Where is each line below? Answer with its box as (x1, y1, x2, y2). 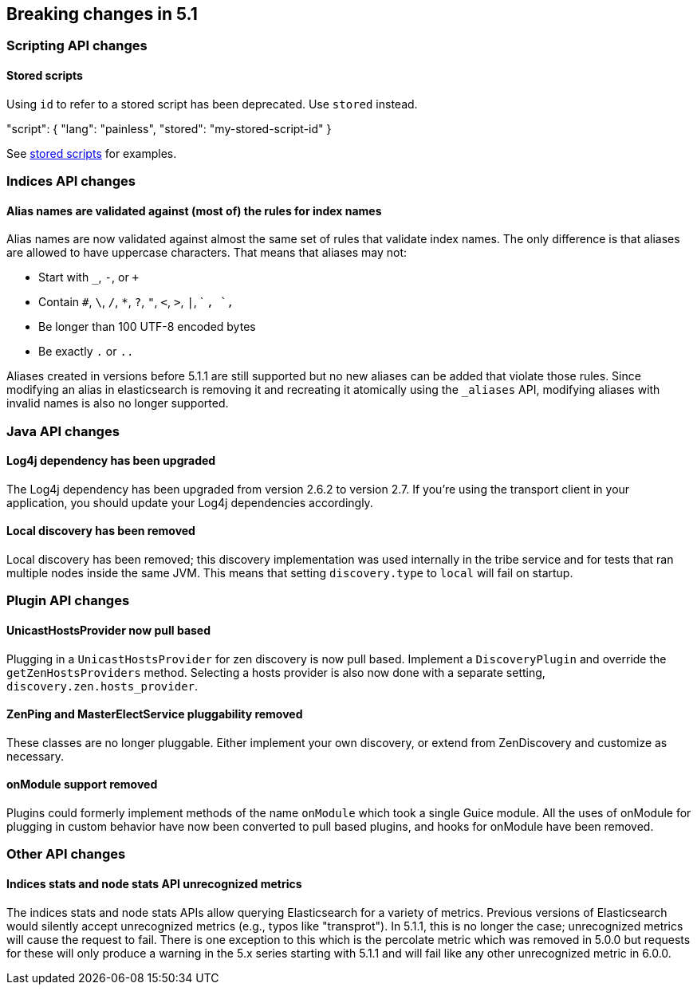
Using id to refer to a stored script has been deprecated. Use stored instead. (6, 96, 418, 111)
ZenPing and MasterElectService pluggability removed (6, 707, 303, 722)
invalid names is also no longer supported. (6, 396, 229, 411)
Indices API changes (6, 173, 136, 190)
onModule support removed (6, 777, 158, 792)
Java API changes (6, 423, 120, 439)
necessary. (6, 749, 65, 763)
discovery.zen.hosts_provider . (6, 678, 199, 693)
